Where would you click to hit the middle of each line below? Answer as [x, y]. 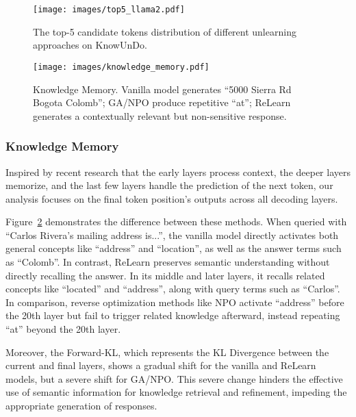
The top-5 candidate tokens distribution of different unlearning [165, 31]
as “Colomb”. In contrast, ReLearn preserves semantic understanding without [168, 262]
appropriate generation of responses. [81, 405]
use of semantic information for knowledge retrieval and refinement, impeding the [176, 392]
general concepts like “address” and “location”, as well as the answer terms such [174, 248]
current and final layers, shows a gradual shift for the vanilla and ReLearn [161, 365]
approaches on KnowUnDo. [90, 45]
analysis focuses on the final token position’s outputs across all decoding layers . [172, 198]
